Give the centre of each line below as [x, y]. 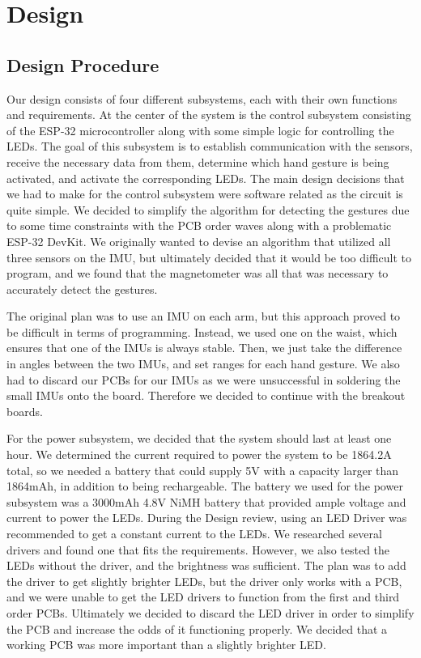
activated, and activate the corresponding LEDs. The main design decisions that [206, 178]
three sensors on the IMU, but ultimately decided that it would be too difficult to [209, 257]
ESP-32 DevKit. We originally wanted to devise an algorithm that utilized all [199, 241]
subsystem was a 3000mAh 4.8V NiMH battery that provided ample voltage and [206, 501]
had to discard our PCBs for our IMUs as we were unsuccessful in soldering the [204, 379]
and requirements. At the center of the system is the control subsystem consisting [209, 115]
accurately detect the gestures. [82, 289]
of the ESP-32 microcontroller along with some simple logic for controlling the [200, 130]
